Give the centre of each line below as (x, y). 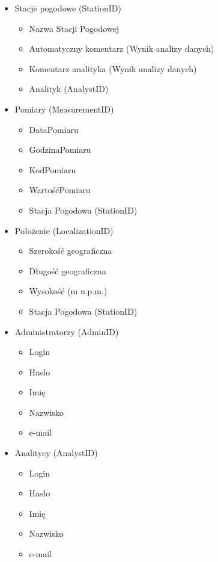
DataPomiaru (54, 129)
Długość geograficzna (68, 270)
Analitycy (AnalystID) (56, 453)
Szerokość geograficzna (71, 251)
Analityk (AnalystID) (69, 89)
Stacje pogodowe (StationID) (68, 8)
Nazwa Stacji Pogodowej (74, 28)
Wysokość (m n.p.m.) (68, 291)
